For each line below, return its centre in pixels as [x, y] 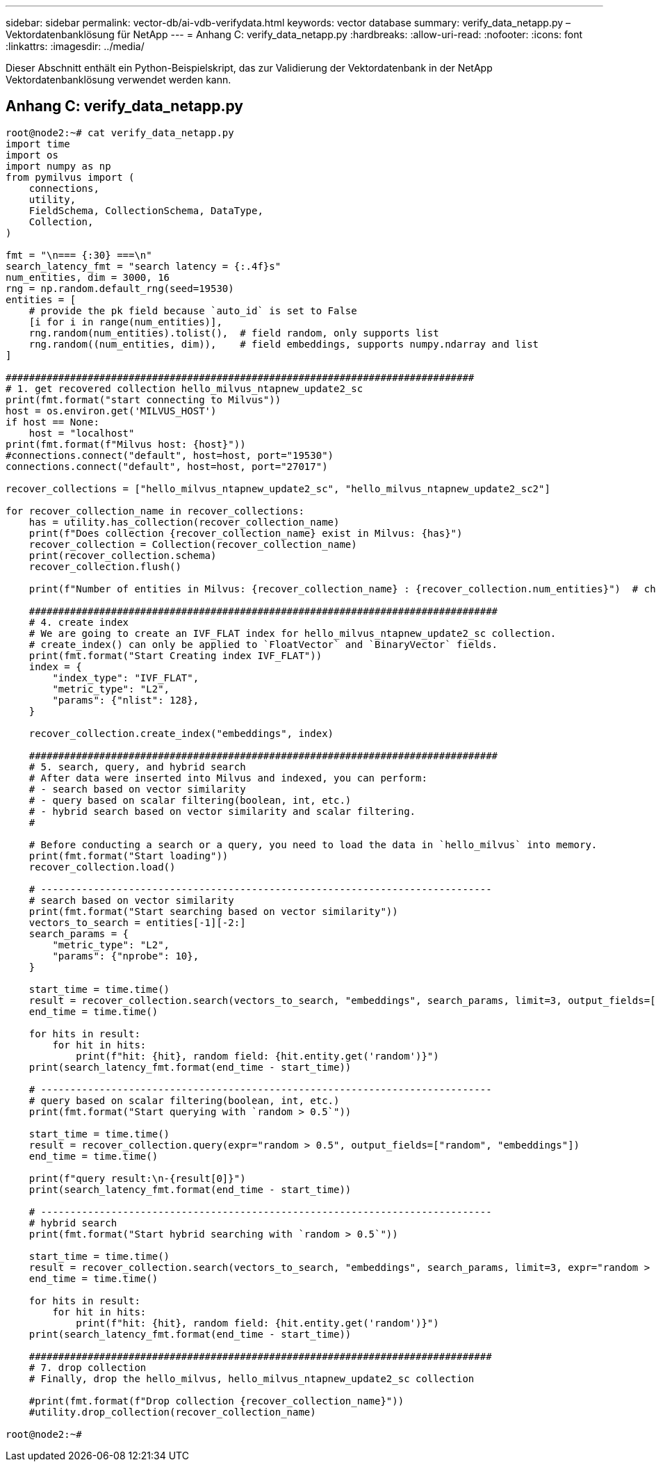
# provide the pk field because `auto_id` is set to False [193, 310]
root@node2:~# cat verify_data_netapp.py [120, 132]
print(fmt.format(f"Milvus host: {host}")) [126, 444]
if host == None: [52, 422]
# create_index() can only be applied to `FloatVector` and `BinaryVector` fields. [263, 644]
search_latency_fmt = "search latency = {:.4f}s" [143, 266]
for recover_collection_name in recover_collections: [155, 511]
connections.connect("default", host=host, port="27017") [167, 466]
